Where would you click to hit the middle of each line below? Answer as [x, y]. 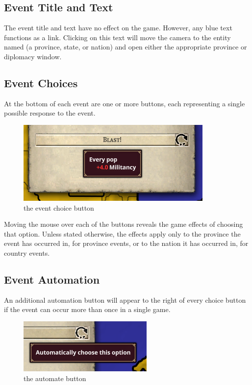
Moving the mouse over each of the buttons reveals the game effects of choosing [124, 224]
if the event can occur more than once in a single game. [87, 309]
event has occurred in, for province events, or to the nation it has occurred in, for [126, 243]
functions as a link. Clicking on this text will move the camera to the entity [117, 37]
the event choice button [59, 207]
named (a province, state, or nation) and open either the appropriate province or [126, 47]
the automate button [55, 378]
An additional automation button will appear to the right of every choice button [125, 300]
